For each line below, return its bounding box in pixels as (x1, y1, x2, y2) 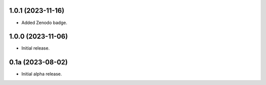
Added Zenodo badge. (21, 20, 67, 26)
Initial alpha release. (21, 71, 62, 77)
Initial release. (21, 45, 50, 51)
